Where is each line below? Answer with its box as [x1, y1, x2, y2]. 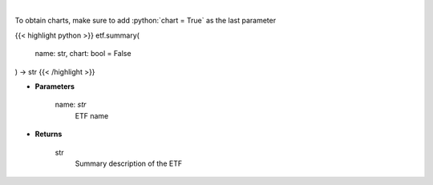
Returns [34, 129, 63, 139]
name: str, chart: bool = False [34, 49, 132, 58]
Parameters [34, 81, 75, 91]
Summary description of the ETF [75, 159, 183, 168]
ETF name [75, 111, 109, 120]
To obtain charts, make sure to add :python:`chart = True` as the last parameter [14, 16, 277, 26]
